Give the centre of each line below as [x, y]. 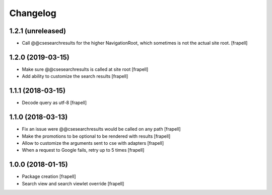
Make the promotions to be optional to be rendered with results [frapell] [96, 136]
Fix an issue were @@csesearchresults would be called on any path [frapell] [101, 129]
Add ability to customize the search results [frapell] [75, 76]
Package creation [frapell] [49, 176]
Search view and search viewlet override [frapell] [73, 183]
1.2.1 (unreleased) [38, 31]
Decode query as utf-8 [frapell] [54, 103]
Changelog [33, 13]
